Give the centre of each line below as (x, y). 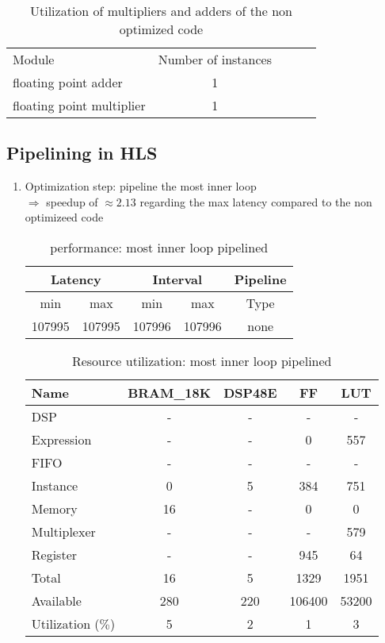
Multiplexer (63, 531)
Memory (54, 508)
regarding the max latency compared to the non (256, 201)
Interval (177, 279)
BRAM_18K (170, 392)
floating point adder (68, 82)
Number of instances (215, 59)
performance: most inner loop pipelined (159, 247)
